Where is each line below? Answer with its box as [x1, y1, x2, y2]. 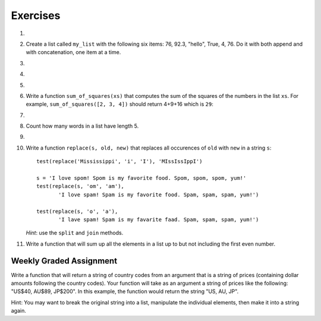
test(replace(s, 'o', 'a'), [36, 208, 118, 215]
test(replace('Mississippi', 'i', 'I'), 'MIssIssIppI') [36, 158, 203, 165]
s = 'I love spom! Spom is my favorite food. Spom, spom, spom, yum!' [36, 175, 247, 182]
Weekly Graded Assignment [11, 256, 118, 266]
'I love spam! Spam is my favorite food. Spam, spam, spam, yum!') [58, 191, 259, 198]
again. [11, 307, 27, 314]
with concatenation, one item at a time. [26, 49, 121, 56]
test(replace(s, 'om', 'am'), [36, 183, 125, 190]
